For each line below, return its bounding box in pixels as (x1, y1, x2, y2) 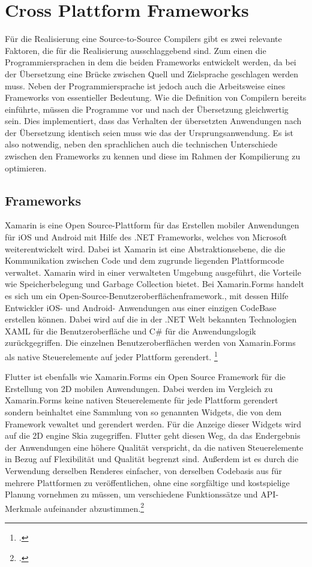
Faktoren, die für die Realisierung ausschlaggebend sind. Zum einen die (5, 44, 266, 56)
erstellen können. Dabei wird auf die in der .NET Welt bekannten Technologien (5, 313, 297, 325)
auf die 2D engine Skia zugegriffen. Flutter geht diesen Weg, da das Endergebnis (5, 429, 301, 442)
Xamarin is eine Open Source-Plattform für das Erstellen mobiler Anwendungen (5, 219, 299, 231)
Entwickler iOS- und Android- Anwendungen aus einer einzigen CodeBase (5, 301, 277, 313)
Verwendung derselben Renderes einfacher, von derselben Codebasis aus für (5, 464, 282, 476)
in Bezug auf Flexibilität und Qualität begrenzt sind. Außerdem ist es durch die (5, 453, 299, 465)
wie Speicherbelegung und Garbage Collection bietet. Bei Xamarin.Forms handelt (5, 278, 304, 290)
